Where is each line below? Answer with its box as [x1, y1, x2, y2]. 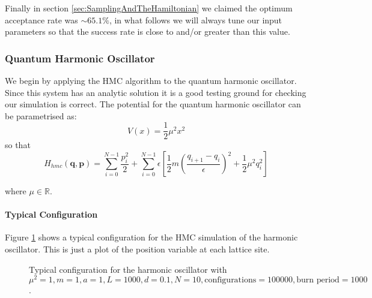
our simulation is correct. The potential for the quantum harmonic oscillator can [5, 98, 301, 110]
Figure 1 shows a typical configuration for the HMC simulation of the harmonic [5, 231, 298, 243]
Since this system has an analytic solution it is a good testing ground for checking [5, 86, 306, 98]
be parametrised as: [5, 109, 77, 122]
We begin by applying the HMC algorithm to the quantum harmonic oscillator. [5, 74, 297, 86]
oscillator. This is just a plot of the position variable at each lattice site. [5, 243, 270, 255]
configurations [204, 276, 257, 285]
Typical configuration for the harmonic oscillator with [29, 263, 227, 275]
